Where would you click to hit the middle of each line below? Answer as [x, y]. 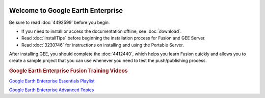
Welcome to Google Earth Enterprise [66, 10]
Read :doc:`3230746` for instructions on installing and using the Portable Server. [103, 45]
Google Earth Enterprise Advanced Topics [52, 90]
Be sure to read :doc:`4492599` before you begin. [59, 22]
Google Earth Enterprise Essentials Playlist [52, 81]
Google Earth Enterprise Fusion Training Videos [68, 71]
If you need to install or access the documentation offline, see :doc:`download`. [101, 31]
